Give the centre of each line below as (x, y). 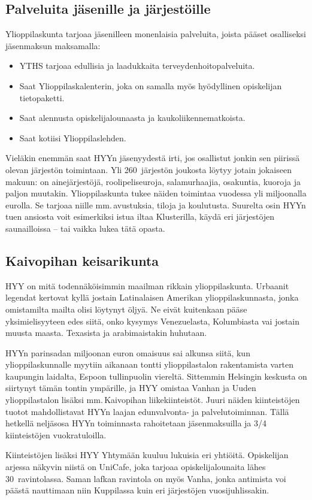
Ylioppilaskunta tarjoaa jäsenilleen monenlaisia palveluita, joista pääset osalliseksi (156, 34)
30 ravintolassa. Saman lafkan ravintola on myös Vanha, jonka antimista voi (146, 478)
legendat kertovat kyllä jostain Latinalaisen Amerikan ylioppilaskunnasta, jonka (152, 297)
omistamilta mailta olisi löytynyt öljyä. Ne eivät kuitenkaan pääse (126, 309)
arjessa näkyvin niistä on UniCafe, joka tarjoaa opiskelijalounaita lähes (136, 467)
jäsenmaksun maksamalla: (53, 45)
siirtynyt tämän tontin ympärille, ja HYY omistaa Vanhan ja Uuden (131, 388)
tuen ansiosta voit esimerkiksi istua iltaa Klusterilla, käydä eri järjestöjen (140, 216)
